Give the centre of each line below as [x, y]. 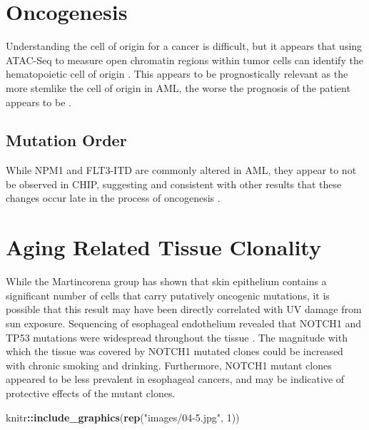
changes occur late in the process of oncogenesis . [113, 198]
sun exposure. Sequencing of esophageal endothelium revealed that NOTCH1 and [184, 323]
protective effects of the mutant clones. [91, 393]
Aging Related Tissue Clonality [163, 247]
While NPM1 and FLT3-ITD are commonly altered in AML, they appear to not [181, 170]
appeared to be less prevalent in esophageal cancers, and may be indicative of [175, 379]
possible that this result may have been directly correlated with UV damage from [184, 309]
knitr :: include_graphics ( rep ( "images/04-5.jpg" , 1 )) [123, 417]
